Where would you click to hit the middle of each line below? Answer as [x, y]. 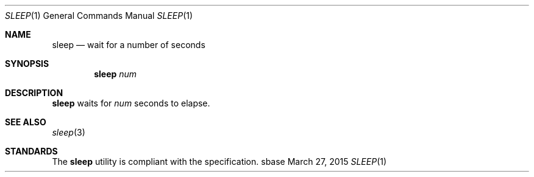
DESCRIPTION [34, 93]
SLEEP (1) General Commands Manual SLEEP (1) [99, 16]
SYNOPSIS [27, 64]
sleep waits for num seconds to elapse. [131, 103]
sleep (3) [69, 132]
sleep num [116, 74]
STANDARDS [31, 151]
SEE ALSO [26, 122]
